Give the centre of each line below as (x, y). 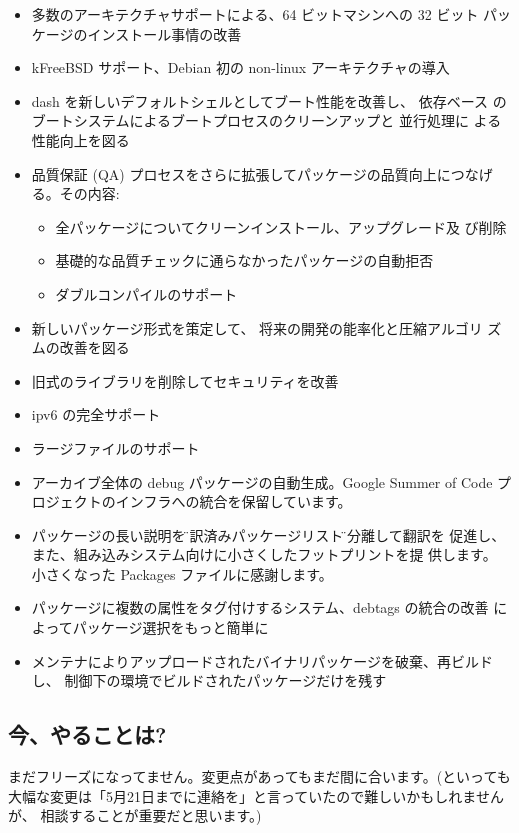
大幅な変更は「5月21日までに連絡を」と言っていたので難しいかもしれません (256, 795)
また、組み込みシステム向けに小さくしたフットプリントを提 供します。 (264, 554)
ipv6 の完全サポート (96, 414)
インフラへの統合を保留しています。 (233, 501)
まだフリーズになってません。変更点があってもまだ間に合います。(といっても (259, 776)
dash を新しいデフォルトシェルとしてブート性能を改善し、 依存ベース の (269, 100)
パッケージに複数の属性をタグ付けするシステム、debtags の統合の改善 (260, 607)
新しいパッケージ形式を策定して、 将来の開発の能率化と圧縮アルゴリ (257, 327)
